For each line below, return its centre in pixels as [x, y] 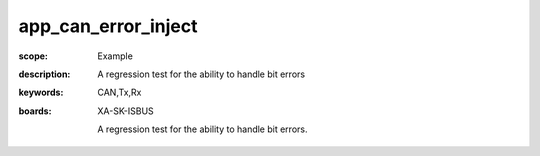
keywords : [41, 92]
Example [115, 56]
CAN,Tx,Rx [119, 92]
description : [44, 74]
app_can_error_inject [108, 26]
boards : [35, 111]
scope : [33, 56]
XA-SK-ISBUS [125, 111]
